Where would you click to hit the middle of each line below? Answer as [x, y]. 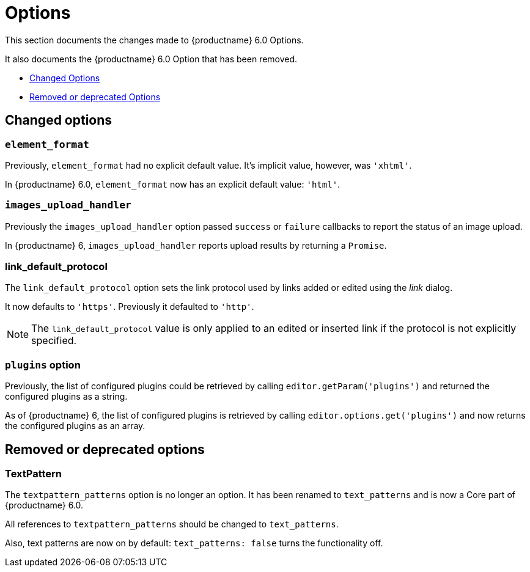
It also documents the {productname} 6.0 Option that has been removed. [151, 59]
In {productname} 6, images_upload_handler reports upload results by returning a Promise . [196, 245]
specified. [54, 341]
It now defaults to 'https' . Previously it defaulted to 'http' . [130, 307]
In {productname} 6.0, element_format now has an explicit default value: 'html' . [173, 184]
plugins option [43, 365]
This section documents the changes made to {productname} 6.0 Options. [154, 40]
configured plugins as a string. [66, 397]
